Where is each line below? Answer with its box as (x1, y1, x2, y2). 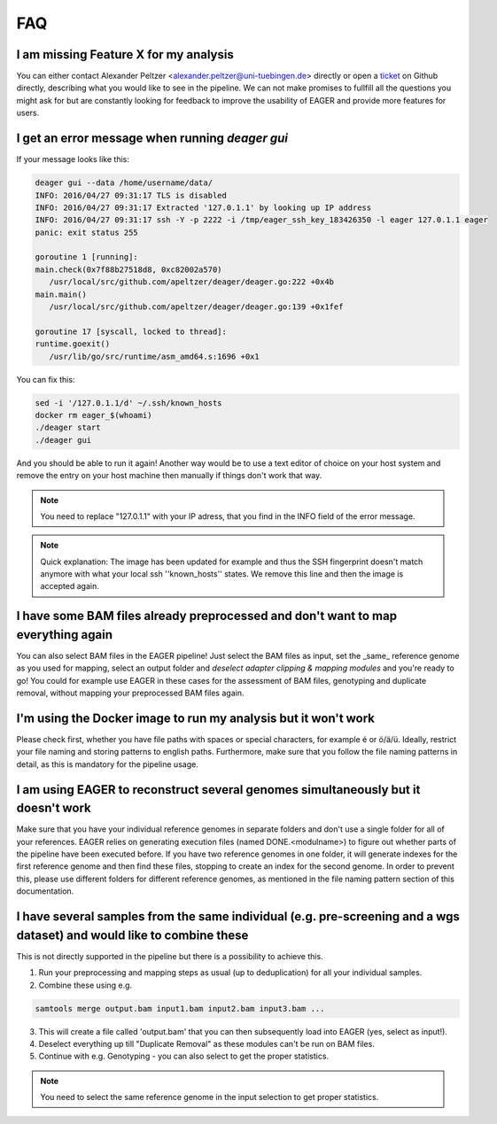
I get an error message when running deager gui (16, 131, 288, 146)
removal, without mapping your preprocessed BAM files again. (16, 687, 245, 699)
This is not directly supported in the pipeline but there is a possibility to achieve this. (16, 950, 323, 961)
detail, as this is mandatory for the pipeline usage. (16, 758, 198, 770)
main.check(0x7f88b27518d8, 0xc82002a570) (35, 264, 222, 275)
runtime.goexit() (35, 339, 111, 349)
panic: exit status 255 (35, 227, 139, 237)
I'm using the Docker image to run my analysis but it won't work (16, 710, 376, 725)
